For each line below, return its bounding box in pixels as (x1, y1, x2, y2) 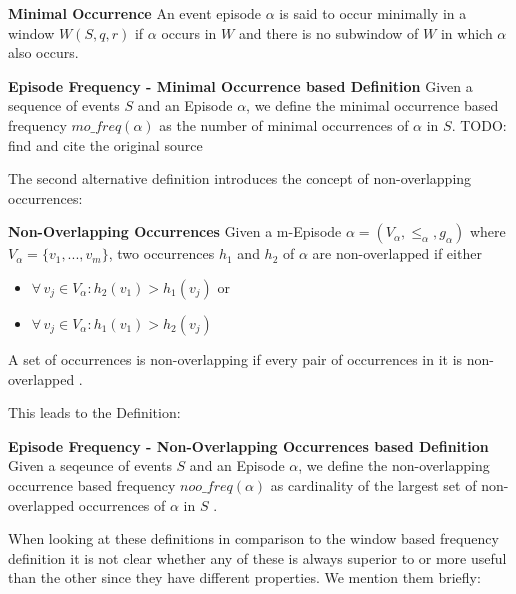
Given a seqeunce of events (8, 455, 172, 476)
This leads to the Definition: (8, 402, 181, 423)
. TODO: (451, 114, 507, 135)
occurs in (161, 22, 217, 43)
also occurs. (8, 42, 79, 63)
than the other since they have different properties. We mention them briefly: (8, 567, 481, 588)
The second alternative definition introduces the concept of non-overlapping (8, 168, 472, 189)
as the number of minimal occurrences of (159, 114, 409, 135)
